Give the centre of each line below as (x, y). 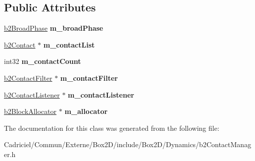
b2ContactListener (32, 94)
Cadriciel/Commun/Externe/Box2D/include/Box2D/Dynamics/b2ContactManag (128, 144)
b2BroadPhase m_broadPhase (54, 28)
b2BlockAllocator (30, 111)
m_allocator (86, 111)
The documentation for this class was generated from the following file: (112, 128)
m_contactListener (101, 94)
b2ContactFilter (28, 78)
